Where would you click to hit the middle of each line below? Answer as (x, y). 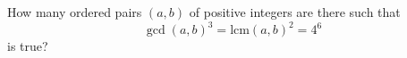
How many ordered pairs (75, 12)
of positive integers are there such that (295, 12)
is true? (28, 46)
